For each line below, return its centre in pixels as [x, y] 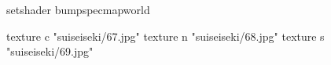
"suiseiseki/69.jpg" [50, 51]
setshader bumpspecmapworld [78, 9]
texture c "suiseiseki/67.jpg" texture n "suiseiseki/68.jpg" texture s [165, 36]
